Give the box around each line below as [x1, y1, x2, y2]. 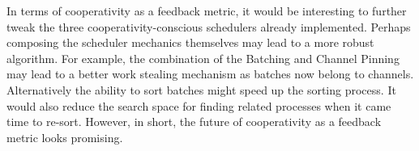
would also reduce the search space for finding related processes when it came [6, 97, 391, 114]
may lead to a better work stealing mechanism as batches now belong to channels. [6, 65, 414, 82]
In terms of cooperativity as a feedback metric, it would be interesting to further [6, 2, 407, 19]
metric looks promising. [6, 128, 123, 145]
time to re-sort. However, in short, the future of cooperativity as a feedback [6, 113, 382, 130]
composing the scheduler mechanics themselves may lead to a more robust [6, 34, 374, 51]
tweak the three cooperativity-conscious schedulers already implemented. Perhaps [6, 18, 411, 35]
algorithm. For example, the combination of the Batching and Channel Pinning [6, 49, 400, 66]
